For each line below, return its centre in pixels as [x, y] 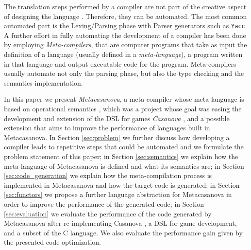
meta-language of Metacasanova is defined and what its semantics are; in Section [124, 166]
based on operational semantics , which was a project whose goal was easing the [123, 108]
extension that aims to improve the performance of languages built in [107, 128]
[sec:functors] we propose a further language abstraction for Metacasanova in [118, 194]
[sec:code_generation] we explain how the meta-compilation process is [108, 175]
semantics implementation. [43, 82]
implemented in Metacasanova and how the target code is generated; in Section [122, 185]
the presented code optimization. [53, 242]
